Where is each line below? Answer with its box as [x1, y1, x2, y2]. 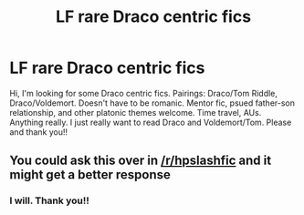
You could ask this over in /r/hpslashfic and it [9, 153, 272, 169]
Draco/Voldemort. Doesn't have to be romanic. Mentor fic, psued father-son [9, 97, 295, 108]
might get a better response [9, 167, 171, 183]
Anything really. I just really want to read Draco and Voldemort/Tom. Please [9, 117, 292, 128]
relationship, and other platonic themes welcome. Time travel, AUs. [9, 107, 262, 118]
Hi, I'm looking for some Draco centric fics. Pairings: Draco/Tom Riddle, [9, 87, 278, 98]
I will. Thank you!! [9, 194, 89, 207]
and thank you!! [9, 126, 68, 138]
